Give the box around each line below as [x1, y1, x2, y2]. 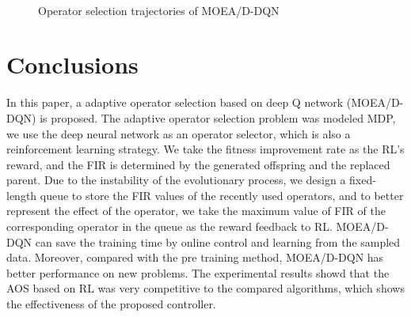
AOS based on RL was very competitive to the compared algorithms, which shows [6, 280, 405, 296]
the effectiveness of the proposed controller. [6, 296, 216, 312]
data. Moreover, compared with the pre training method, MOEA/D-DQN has [6, 249, 384, 266]
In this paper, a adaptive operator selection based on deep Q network [6, 94, 344, 111]
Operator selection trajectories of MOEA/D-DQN [38, 2, 280, 18]
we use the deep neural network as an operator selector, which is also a [6, 125, 351, 142]
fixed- [349, 172, 376, 188]
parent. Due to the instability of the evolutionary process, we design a [6, 172, 346, 188]
